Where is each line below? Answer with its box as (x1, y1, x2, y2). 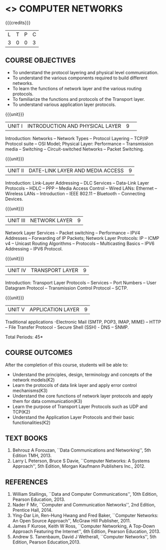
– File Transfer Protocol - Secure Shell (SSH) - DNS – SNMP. (5, 324, 129, 330)
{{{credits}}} (5, 20, 31, 26)
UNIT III (7, 217, 25, 224)
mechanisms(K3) (12, 387, 48, 393)
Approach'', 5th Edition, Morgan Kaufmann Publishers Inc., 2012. (12, 463, 146, 469)
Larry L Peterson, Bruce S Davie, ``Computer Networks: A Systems (12, 458, 150, 464)
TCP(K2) (12, 408, 30, 415)
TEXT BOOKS (5, 434, 48, 442)
